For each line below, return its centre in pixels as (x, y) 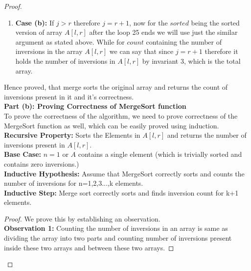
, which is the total (212, 61)
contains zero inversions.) (42, 163)
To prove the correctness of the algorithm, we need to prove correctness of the (121, 115)
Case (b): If (35, 22)
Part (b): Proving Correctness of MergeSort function (95, 106)
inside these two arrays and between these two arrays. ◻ (89, 247)
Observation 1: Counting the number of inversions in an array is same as (116, 228)
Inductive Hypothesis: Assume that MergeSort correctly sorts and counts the (124, 173)
